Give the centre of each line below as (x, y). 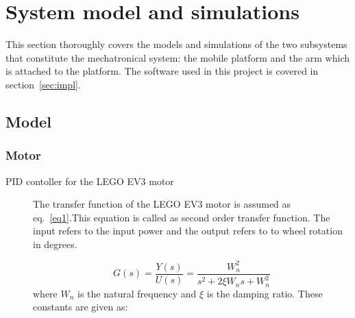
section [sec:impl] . (43, 84)
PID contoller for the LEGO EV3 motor (90, 181)
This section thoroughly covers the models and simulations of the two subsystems (176, 44)
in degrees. (55, 244)
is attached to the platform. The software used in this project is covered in (162, 71)
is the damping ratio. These (265, 293)
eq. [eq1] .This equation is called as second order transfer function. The (182, 217)
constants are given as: (81, 307)
